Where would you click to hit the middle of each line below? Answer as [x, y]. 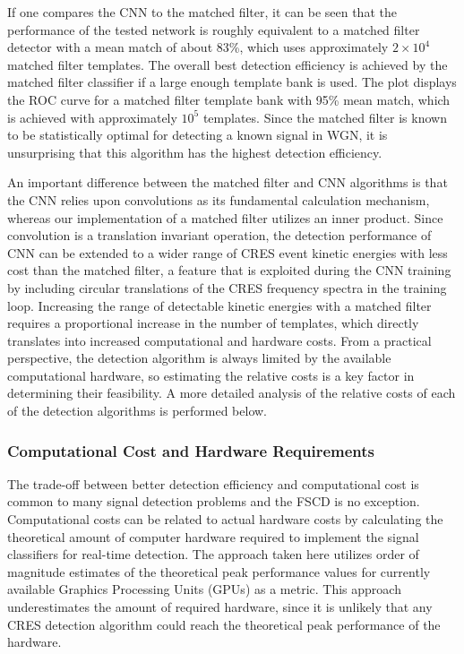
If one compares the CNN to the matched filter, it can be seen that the [202, 12]
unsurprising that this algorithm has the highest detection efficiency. [195, 152]
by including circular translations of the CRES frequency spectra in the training [227, 287]
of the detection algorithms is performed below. [137, 411]
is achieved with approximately [92, 117]
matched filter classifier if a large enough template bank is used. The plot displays [232, 82]
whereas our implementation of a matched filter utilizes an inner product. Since [225, 217]
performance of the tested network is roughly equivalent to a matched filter [214, 29]
